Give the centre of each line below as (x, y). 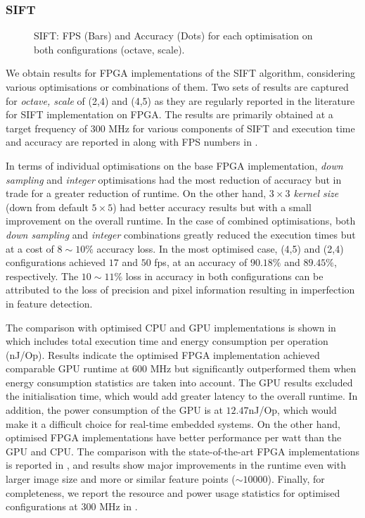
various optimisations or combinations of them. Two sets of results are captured (177, 87)
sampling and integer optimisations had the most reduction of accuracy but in (174, 179)
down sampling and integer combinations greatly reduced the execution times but (181, 234)
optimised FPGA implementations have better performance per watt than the (174, 437)
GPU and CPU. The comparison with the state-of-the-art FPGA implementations (182, 451)
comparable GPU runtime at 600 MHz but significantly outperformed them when (181, 368)
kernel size (316, 193)
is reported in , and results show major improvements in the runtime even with (176, 465)
